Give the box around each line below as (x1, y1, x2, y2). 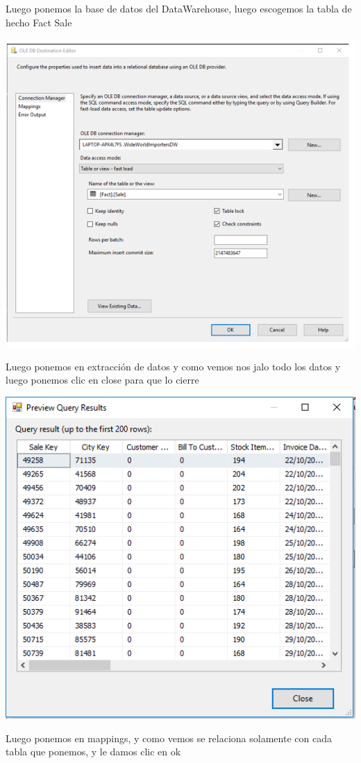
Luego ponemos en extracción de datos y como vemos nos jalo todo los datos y (6, 359, 341, 373)
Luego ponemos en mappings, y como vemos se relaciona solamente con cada (6, 730, 332, 745)
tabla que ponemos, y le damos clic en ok (6, 744, 181, 759)
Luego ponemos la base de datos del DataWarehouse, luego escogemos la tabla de (6, 1, 352, 15)
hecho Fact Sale (6, 15, 72, 29)
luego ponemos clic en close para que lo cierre (6, 372, 199, 387)
